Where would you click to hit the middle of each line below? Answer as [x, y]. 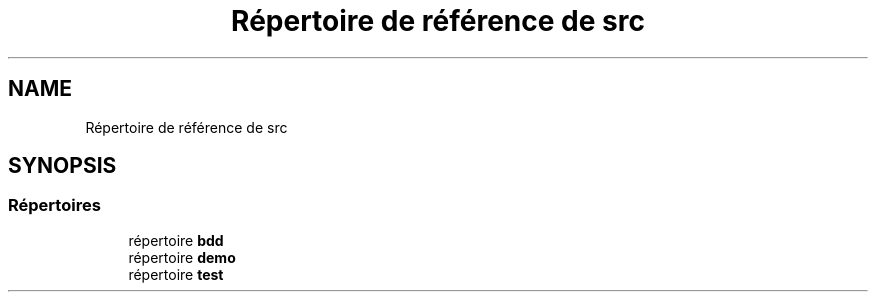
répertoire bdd [176, 240]
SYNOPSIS [62, 166]
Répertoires [54, 205]
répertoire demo [182, 257]
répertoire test [176, 274]
